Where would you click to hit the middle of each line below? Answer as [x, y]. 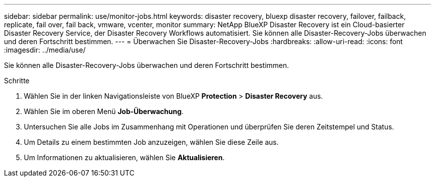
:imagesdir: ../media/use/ [45, 50]
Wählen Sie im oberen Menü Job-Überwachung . [104, 111]
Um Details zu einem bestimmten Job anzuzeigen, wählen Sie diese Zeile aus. [151, 142]
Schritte [17, 81]
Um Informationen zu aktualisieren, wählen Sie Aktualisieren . [124, 157]
